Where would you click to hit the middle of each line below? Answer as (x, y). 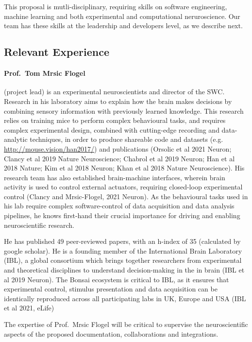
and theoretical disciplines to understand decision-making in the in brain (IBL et (124, 270)
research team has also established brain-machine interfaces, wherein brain (115, 177)
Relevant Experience (57, 52)
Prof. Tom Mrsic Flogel (45, 73)
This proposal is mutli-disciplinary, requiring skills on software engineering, (116, 6)
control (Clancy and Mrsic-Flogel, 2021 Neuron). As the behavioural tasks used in (126, 196)
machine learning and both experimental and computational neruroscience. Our (122, 16)
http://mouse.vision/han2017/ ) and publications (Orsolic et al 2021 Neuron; (118, 148)
